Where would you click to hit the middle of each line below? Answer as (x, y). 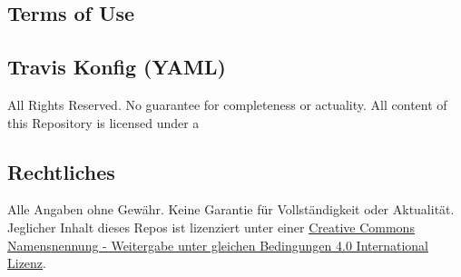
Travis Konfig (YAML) (117, 67)
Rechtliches (61, 171)
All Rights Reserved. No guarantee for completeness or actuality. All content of (227, 104)
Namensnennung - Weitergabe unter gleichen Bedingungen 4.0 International (218, 245)
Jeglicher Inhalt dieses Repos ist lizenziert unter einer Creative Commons (211, 227)
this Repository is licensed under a (103, 122)
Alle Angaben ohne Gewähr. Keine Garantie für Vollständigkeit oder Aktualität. (231, 209)
